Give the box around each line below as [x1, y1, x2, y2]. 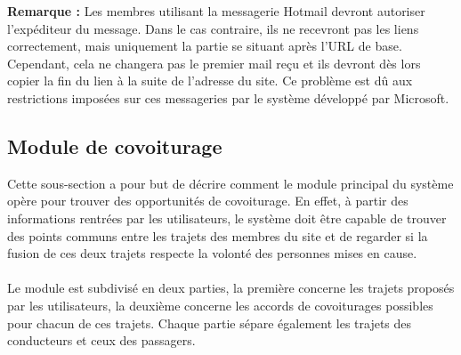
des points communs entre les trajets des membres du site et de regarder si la [7, 226, 428, 245]
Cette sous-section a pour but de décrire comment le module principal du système [7, 173, 454, 192]
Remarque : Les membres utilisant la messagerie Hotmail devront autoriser [7, 2, 425, 20]
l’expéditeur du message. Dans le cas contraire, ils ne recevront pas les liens [7, 19, 419, 37]
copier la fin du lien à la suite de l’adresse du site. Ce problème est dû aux [7, 71, 413, 90]
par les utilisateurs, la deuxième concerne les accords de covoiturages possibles [7, 295, 433, 314]
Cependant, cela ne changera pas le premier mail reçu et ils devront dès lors [7, 53, 421, 72]
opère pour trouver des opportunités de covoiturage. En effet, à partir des [7, 191, 408, 210]
